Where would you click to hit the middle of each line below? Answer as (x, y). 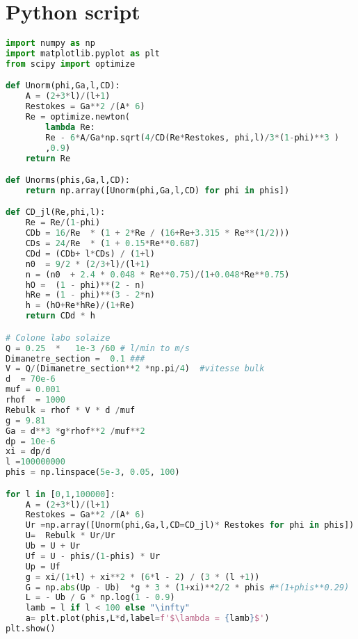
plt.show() (31, 629)
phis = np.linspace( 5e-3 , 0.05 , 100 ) (93, 472)
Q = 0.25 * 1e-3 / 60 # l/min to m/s (98, 348)
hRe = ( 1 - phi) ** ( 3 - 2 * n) (90, 295)
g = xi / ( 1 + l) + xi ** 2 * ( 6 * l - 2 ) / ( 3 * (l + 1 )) (143, 577)
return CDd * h (60, 316)
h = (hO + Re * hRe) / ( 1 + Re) (80, 306)
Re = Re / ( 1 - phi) (63, 223)
